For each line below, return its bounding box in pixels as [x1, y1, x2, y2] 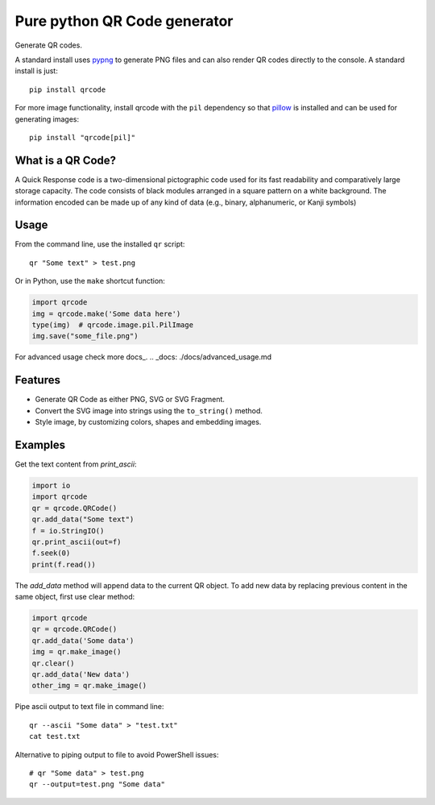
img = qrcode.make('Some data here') [31, 309, 181, 318]
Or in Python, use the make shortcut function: [14, 276, 165, 286]
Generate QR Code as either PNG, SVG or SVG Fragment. [35, 395, 226, 405]
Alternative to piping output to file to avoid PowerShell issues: [14, 749, 219, 759]
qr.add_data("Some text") [31, 515, 135, 524]
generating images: [14, 114, 80, 124]
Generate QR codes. [14, 40, 82, 50]
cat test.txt [29, 732, 81, 741]
